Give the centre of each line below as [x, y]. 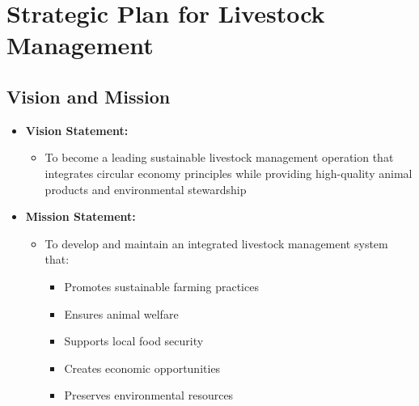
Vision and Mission [89, 96]
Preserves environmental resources [149, 395]
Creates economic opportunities [142, 368]
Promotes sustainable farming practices [161, 286]
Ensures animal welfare [121, 313]
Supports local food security [134, 341]
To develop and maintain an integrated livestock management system [216, 243]
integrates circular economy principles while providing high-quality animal [229, 173]
